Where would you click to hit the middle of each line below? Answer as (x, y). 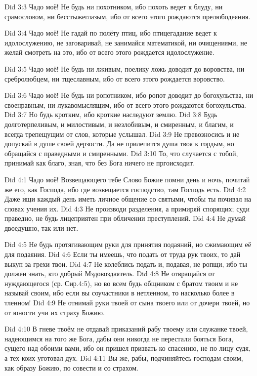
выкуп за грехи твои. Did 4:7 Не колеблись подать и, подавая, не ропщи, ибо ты (126, 264)
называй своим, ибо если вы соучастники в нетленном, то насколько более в (120, 293)
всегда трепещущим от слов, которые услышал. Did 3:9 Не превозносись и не (122, 134)
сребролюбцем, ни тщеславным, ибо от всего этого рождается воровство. (115, 78)
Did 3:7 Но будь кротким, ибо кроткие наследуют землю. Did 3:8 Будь (111, 114)
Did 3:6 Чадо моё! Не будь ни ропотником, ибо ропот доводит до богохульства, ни (129, 95)
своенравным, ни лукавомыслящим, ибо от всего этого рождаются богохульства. (125, 104)
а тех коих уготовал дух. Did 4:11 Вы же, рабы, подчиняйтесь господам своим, (124, 358)
